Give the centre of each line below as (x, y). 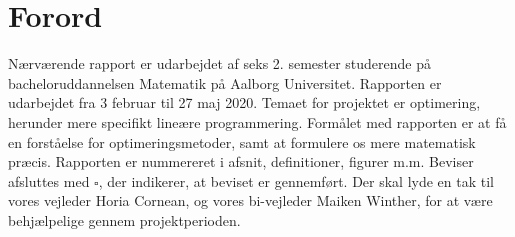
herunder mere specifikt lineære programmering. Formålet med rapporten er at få (257, 121)
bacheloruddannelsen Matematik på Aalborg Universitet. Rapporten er (225, 82)
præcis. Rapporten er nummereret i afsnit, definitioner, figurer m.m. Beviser (241, 161)
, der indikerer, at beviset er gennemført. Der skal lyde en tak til (296, 180)
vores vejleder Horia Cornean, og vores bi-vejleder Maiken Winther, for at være (250, 200)
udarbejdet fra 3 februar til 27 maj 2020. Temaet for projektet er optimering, (244, 102)
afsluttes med (49, 180)
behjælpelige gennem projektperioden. (124, 219)
